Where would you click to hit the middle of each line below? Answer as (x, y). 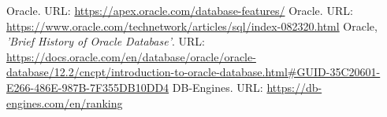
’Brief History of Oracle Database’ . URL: (106, 41)
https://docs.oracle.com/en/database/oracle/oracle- (131, 56)
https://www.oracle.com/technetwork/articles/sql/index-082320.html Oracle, (192, 26)
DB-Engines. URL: (218, 87)
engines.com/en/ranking (65, 102)
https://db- (294, 87)
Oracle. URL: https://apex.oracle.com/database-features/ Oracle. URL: (180, 10)
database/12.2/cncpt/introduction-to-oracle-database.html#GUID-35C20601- (193, 72)
